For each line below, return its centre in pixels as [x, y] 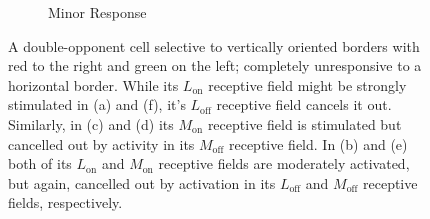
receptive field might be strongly [307, 84]
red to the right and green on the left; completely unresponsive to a [215, 65]
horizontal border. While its [93, 84]
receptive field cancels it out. [304, 104]
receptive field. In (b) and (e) [318, 143]
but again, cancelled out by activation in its [142, 182]
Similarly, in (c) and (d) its [91, 123]
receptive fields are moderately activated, [284, 163]
